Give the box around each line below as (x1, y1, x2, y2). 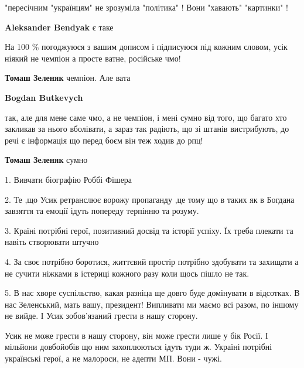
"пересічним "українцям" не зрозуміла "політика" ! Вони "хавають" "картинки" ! (5, 1, 288, 13)
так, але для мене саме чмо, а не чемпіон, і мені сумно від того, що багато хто (5, 111, 287, 123)
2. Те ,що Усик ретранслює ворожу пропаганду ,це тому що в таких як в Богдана (5, 193, 295, 205)
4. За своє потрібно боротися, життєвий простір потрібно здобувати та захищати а (5, 255, 299, 267)
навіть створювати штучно (5, 236, 99, 248)
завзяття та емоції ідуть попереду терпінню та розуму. (5, 205, 199, 217)
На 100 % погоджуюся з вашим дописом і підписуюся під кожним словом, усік (5, 40, 288, 53)
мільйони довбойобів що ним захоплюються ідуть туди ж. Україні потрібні (5, 340, 272, 353)
